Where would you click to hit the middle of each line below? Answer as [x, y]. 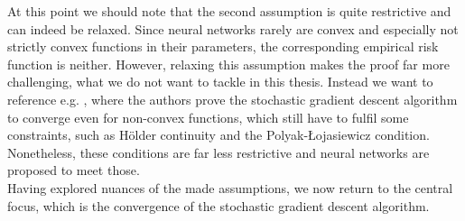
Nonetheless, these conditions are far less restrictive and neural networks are [219, 152]
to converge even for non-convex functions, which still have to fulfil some [208, 117]
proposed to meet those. [74, 170]
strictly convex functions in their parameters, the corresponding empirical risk [223, 46]
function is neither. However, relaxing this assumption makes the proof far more [228, 64]
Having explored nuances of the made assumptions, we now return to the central [230, 187]
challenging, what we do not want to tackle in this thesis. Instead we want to [220, 82]
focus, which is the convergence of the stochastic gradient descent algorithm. [219, 205]
